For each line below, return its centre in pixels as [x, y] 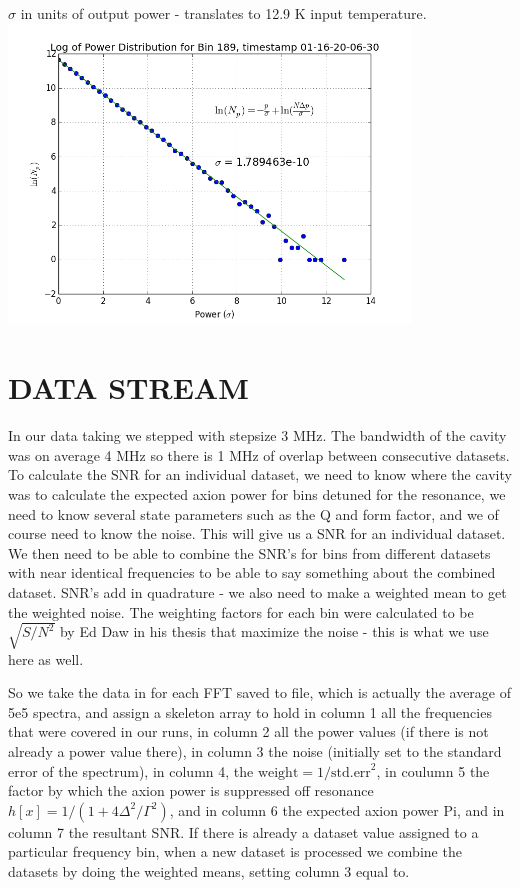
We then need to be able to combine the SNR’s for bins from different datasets [249, 552]
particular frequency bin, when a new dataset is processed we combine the [235, 851]
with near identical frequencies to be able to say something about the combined [252, 572]
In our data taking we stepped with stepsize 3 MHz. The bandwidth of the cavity [257, 435]
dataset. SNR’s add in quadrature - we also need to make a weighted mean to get [257, 591]
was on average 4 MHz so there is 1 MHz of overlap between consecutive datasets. [259, 454]
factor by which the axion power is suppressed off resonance [191, 790]
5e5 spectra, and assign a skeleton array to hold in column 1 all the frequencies [250, 711]
